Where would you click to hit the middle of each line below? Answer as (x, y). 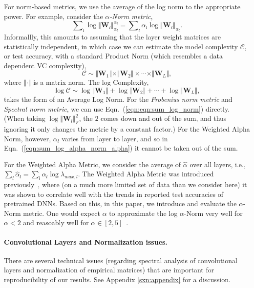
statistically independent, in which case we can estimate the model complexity (121, 46)
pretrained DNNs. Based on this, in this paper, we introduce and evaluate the (120, 203)
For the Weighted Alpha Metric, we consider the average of (93, 164)
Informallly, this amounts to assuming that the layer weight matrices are (112, 36)
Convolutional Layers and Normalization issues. (86, 241)
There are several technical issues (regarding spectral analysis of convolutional (121, 260)
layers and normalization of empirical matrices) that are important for (109, 270)
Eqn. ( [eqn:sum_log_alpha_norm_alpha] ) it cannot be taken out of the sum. (121, 148)
